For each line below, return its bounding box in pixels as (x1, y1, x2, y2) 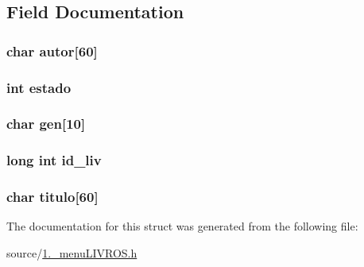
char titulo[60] (6, 187, 99, 207)
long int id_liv (6, 150, 102, 170)
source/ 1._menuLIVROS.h (6, 244, 137, 261)
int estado (6, 77, 72, 97)
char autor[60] (6, 41, 98, 60)
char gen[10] (6, 114, 86, 133)
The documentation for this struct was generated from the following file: (6, 218, 358, 234)
